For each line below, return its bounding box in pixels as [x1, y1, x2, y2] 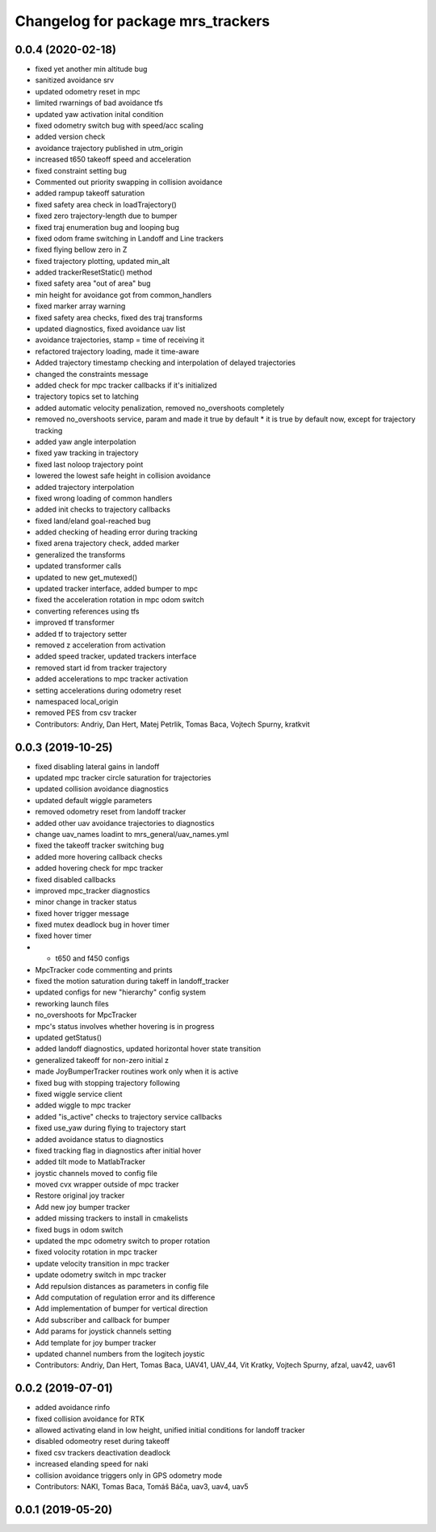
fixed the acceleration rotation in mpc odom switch [35, 595, 205, 605]
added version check [35, 132, 106, 141]
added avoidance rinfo [35, 1403, 111, 1413]
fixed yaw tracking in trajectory [35, 448, 139, 458]
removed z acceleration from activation [35, 640, 166, 650]
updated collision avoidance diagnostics [35, 784, 170, 794]
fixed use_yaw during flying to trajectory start [35, 1123, 187, 1133]
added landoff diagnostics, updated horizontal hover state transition [35, 1044, 262, 1053]
